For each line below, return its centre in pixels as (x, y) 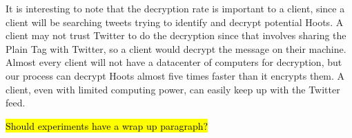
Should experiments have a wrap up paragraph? (107, 125)
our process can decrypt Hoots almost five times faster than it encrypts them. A (175, 75)
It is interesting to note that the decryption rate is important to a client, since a (175, 8)
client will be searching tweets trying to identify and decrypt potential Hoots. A (175, 22)
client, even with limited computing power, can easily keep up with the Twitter (173, 89)
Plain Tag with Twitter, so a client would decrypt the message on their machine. (176, 48)
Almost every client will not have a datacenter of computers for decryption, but (174, 62)
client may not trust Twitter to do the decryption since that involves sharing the (176, 35)
